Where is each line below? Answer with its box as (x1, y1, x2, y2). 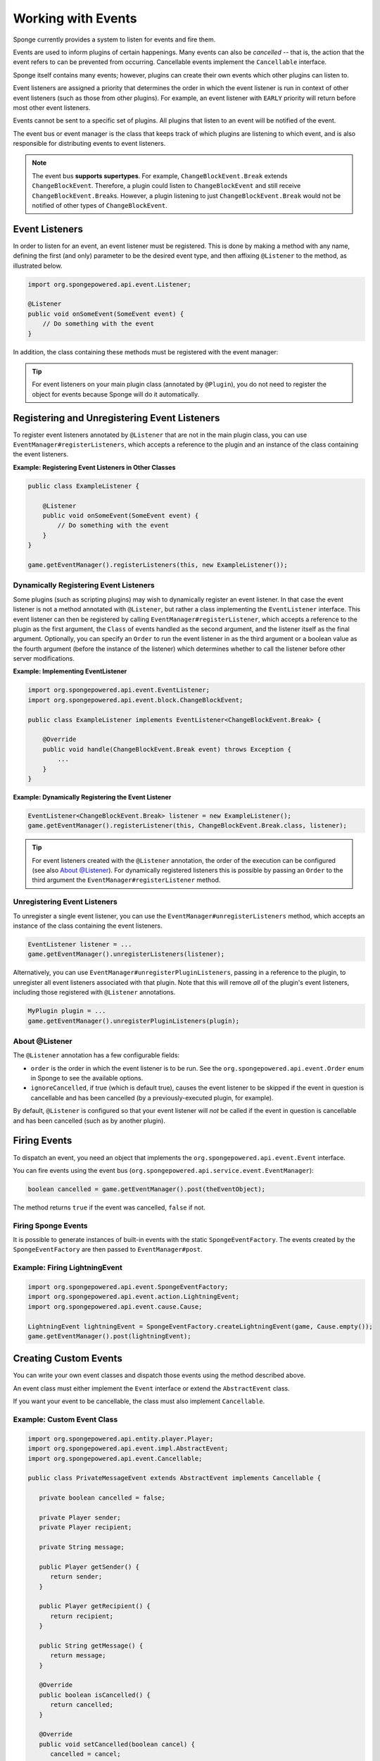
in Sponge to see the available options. (30, 1074, 144, 1083)
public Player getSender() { (39, 1562, 140, 1571)
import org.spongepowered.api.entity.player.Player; (27, 1434, 214, 1443)
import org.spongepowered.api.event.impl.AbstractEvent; (27, 1445, 229, 1452)
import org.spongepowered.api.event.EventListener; (27, 686, 210, 694)
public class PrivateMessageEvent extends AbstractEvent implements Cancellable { (27, 1474, 322, 1482)
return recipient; (50, 1612, 114, 1620)
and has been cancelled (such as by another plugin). (13, 1116, 165, 1125)
